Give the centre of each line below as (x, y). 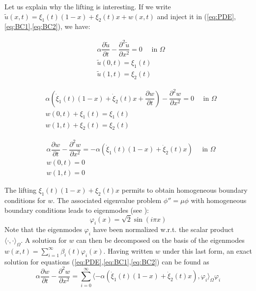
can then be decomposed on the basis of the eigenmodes (160, 240)
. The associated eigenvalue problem (107, 200)
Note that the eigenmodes (43, 229)
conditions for (25, 200)
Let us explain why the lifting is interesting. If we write (88, 6)
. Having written (128, 250)
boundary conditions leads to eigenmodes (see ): (77, 210)
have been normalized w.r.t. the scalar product (163, 229)
